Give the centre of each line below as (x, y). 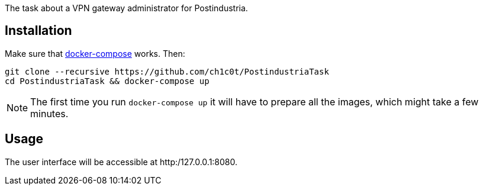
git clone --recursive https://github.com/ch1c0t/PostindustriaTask (167, 71)
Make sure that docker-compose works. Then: (95, 53)
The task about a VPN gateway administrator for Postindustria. (126, 8)
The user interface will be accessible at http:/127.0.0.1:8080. (121, 162)
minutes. (49, 113)
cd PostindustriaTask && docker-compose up (107, 81)
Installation (38, 31)
